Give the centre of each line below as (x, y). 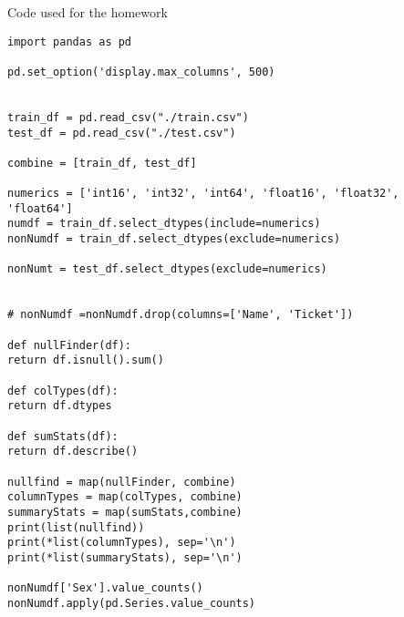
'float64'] (40, 208)
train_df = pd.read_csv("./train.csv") (128, 117)
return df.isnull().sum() (86, 360)
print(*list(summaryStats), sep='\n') (125, 557)
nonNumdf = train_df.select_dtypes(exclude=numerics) (174, 239)
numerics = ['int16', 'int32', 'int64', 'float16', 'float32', (203, 194)
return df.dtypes (60, 406)
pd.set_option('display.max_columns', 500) (141, 72)
